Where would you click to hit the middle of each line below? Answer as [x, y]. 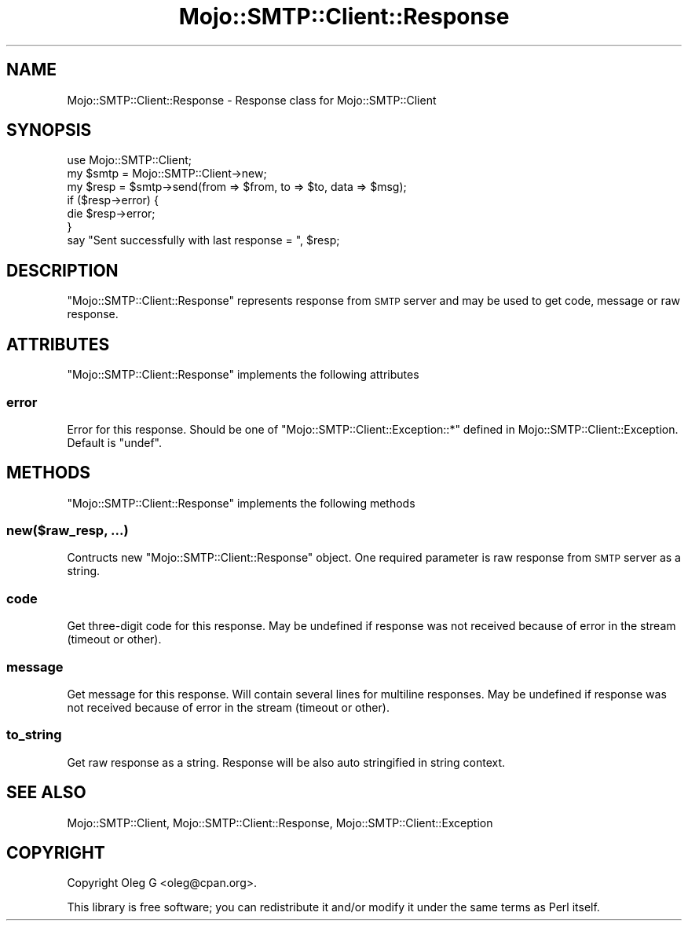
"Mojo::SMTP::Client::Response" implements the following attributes [243, 375]
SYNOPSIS [49, 130]
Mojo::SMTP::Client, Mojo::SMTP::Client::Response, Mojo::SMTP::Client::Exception [280, 823]
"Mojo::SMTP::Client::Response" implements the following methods [241, 503]
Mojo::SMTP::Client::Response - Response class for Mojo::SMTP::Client [252, 100]
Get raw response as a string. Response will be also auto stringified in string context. [286, 762]
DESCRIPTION [62, 270]
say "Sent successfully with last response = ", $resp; [203, 240]
